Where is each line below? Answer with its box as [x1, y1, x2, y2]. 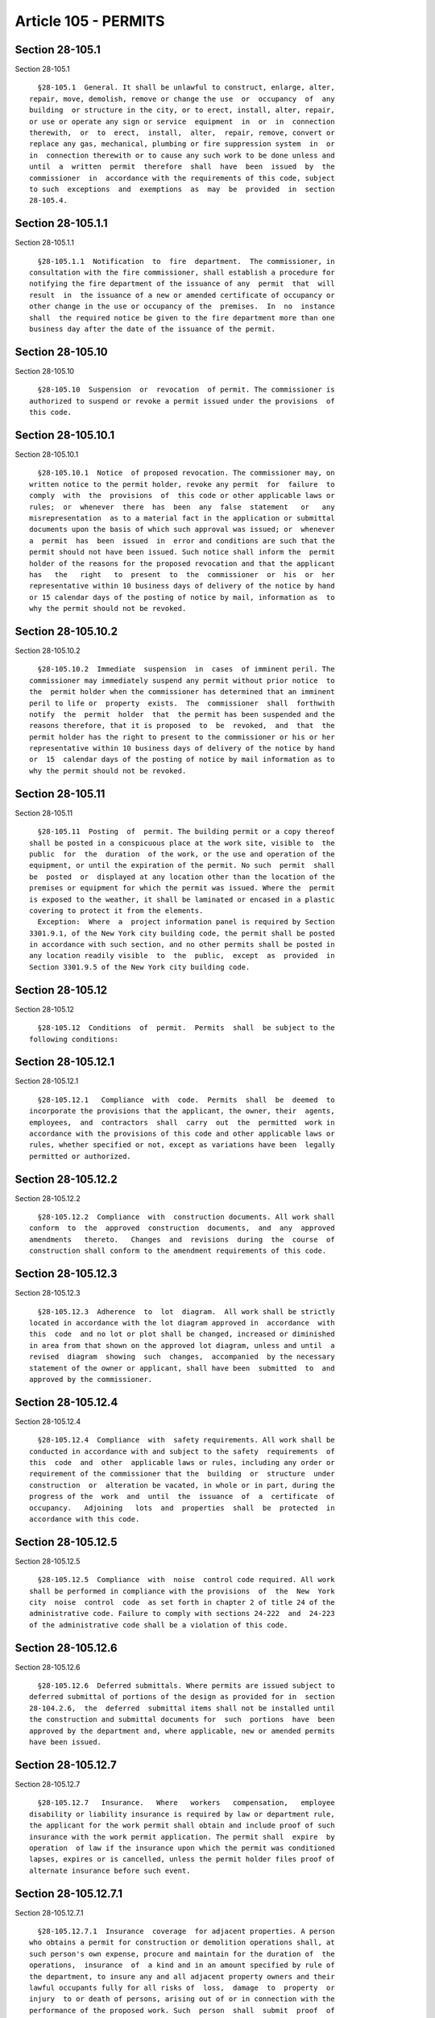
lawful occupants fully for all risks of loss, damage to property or [29, 1982, 335, 1992]
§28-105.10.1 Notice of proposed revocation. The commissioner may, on [37, 468, 335, 478]
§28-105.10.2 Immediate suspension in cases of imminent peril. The [37, 664, 335, 674]
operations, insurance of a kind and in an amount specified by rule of [29, 1961, 335, 1970]
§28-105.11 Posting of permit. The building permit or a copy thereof [37, 827, 335, 836]
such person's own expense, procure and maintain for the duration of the [29, 1949, 335, 1958]
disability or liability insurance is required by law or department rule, [29, 1809, 335, 1819]
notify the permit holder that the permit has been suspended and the [29, 710, 335, 718]
